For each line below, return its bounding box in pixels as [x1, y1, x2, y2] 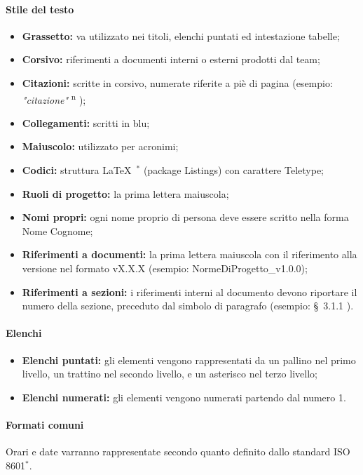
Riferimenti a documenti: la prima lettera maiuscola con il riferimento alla [22, 247, 357, 262]
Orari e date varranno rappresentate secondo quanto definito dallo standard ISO [6, 444, 350, 459]
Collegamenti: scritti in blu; [22, 115, 150, 130]
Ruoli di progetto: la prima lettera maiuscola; [22, 186, 229, 201]
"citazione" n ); [22, 90, 86, 107]
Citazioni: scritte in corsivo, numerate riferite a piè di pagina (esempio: [22, 75, 333, 90]
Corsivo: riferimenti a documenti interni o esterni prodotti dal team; [22, 52, 320, 67]
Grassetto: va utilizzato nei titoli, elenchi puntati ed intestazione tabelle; [22, 28, 340, 43]
